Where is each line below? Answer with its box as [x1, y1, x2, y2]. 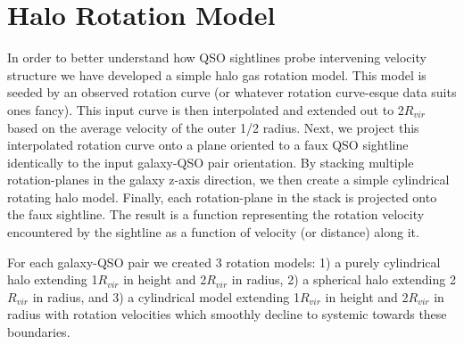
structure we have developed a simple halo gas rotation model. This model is [7, 65, 427, 84]
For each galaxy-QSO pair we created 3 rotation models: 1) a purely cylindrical [7, 252, 441, 271]
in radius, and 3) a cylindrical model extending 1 [32, 287, 300, 306]
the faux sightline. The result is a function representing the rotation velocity [7, 205, 425, 224]
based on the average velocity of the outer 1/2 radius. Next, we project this [7, 118, 419, 136]
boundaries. [7, 323, 70, 341]
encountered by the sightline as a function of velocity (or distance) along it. [7, 223, 419, 242]
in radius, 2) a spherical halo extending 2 [231, 270, 456, 289]
